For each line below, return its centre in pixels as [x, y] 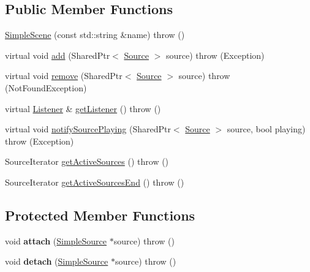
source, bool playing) [266, 129]
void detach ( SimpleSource [57, 261]
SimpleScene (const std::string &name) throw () [95, 35]
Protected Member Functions [100, 215]
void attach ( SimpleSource [56, 240]
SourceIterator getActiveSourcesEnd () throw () [95, 182]
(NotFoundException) [46, 87]
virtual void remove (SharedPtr [64, 76]
